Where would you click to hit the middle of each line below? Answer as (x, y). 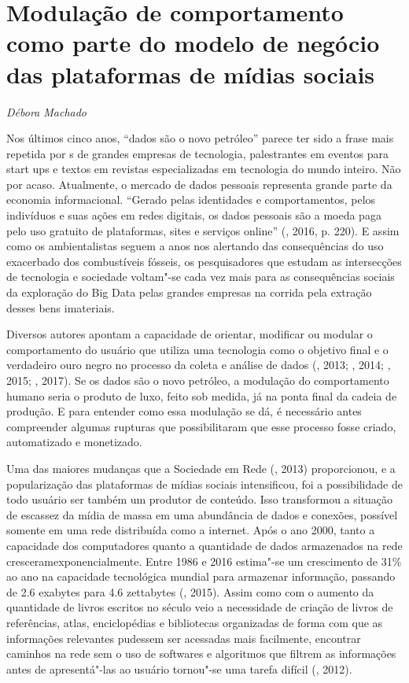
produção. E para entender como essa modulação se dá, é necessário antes (184, 411)
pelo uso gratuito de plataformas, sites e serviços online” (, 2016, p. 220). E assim (203, 230)
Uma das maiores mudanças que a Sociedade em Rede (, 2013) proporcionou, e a (201, 468)
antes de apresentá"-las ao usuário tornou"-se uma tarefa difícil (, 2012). (179, 668)
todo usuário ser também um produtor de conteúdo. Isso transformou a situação (200, 499)
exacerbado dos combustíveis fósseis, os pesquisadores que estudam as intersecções (204, 261)
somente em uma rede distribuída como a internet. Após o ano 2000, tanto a (191, 530)
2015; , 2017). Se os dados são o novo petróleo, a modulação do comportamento (198, 380)
